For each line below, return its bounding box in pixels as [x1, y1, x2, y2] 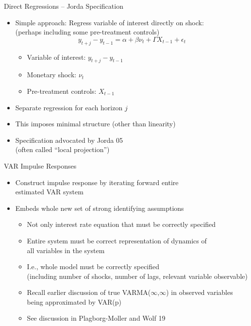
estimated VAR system [15, 187, 84, 197]
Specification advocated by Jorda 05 [15, 135, 123, 145]
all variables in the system [27, 245, 105, 255]
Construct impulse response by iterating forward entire [15, 177, 179, 187]
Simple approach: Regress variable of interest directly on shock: [15, 17, 204, 27]
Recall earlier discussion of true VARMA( [27, 287, 151, 297]
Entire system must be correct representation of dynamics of [27, 235, 207, 245]
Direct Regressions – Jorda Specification [4, 1, 123, 11]
